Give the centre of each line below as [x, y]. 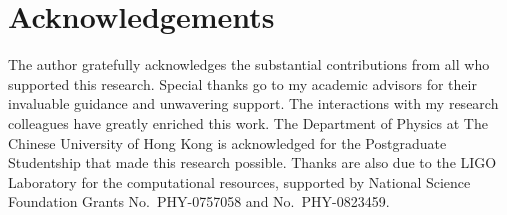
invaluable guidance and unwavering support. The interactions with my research [253, 103]
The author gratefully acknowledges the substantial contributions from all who [249, 64]
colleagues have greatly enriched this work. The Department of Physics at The [248, 122]
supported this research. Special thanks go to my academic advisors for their [242, 83]
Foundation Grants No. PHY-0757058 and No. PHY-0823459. [199, 201]
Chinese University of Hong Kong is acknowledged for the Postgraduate [227, 142]
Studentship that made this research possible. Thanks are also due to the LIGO [252, 162]
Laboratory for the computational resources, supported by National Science [239, 181]
